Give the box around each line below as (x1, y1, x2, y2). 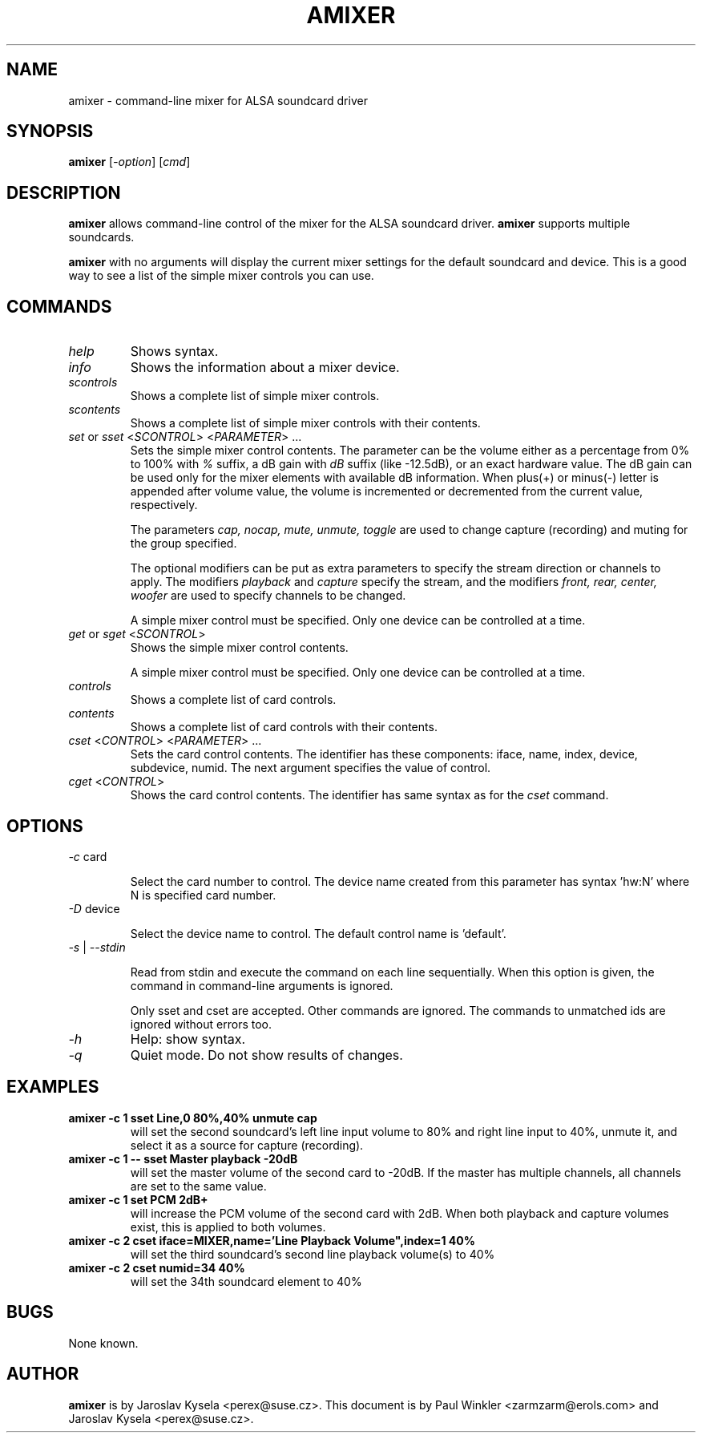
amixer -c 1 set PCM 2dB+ (68, 1192, 208, 1207)
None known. (68, 1336, 139, 1350)
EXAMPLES (6, 1077, 99, 1097)
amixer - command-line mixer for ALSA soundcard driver (68, 93, 368, 107)
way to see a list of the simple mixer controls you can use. (68, 269, 374, 283)
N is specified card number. (130, 887, 276, 902)
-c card (68, 849, 107, 863)
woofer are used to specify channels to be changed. (130, 588, 406, 603)
